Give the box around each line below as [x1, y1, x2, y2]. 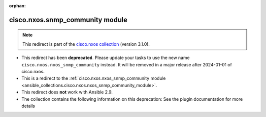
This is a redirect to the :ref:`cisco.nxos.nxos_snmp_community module [21, 75, 166, 81]
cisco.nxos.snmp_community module [9, 15, 128, 24]
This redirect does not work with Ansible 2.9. [21, 89, 113, 95]
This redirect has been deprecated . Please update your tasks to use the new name [21, 55, 190, 61]
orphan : [9, 3, 26, 8]
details [21, 103, 35, 109]
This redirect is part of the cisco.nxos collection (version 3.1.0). [22, 41, 150, 47]
